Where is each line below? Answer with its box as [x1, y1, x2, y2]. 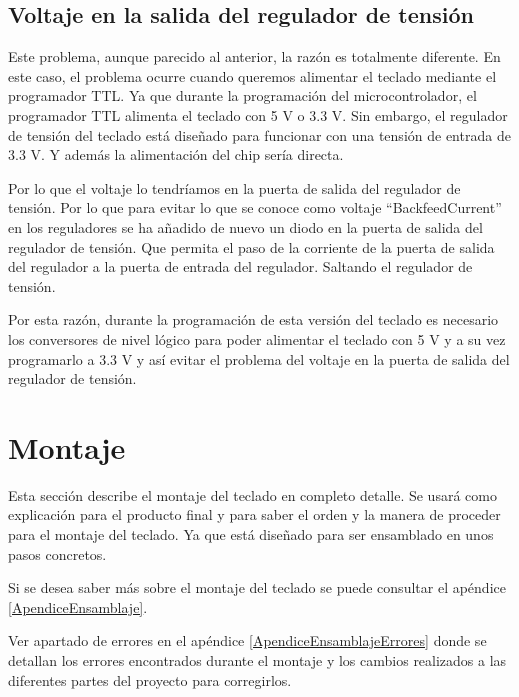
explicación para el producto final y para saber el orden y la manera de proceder [8, 504, 501, 525]
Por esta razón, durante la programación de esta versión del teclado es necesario [8, 309, 499, 330]
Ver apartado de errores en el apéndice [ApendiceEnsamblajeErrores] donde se [8, 630, 487, 651]
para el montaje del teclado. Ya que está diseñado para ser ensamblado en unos [8, 524, 494, 545]
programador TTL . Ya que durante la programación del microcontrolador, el [8, 85, 477, 106]
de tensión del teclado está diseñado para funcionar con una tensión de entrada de [8, 124, 511, 145]
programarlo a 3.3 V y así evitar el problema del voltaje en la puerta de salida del [8, 348, 510, 369]
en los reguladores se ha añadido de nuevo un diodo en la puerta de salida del [8, 216, 483, 237]
